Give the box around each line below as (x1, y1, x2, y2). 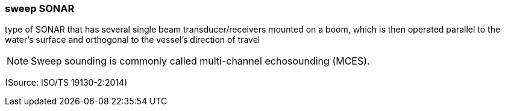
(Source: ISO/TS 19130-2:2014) (5, 77, 128, 88)
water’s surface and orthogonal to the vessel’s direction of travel (5, 34, 260, 45)
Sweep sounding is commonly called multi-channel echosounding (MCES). (31, 55, 370, 68)
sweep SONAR (5, 2, 75, 14)
